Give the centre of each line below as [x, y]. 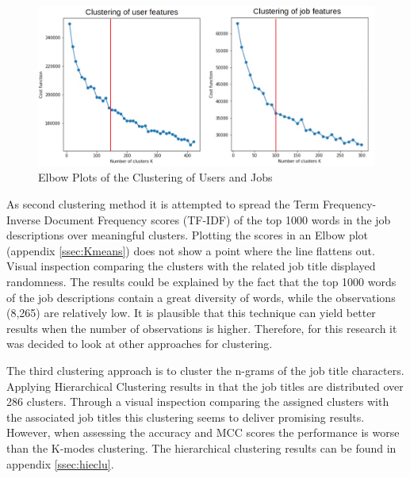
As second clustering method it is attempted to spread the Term [163, 204]
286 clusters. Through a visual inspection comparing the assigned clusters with [198, 402]
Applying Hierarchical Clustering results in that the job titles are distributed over [205, 386]
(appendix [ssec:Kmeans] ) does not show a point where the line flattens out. [191, 250]
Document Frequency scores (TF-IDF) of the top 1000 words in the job [217, 219]
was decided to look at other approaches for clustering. [140, 344]
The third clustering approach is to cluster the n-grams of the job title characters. [205, 370]
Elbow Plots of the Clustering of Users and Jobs [155, 177]
